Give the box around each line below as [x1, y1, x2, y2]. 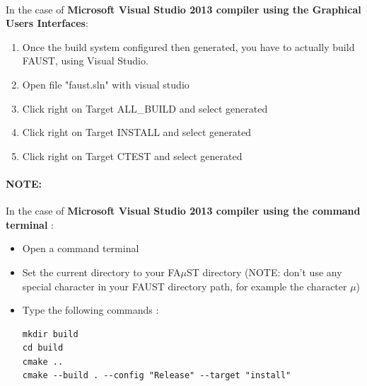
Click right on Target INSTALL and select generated [22, 125, 252, 140]
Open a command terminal [22, 241, 139, 256]
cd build [22, 343, 64, 353]
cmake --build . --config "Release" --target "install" [22, 370, 291, 381]
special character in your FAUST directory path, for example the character [22, 278, 347, 293]
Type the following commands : [22, 302, 159, 317]
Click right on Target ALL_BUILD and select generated [22, 101, 268, 115]
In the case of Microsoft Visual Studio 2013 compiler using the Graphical [6, 1, 361, 16]
